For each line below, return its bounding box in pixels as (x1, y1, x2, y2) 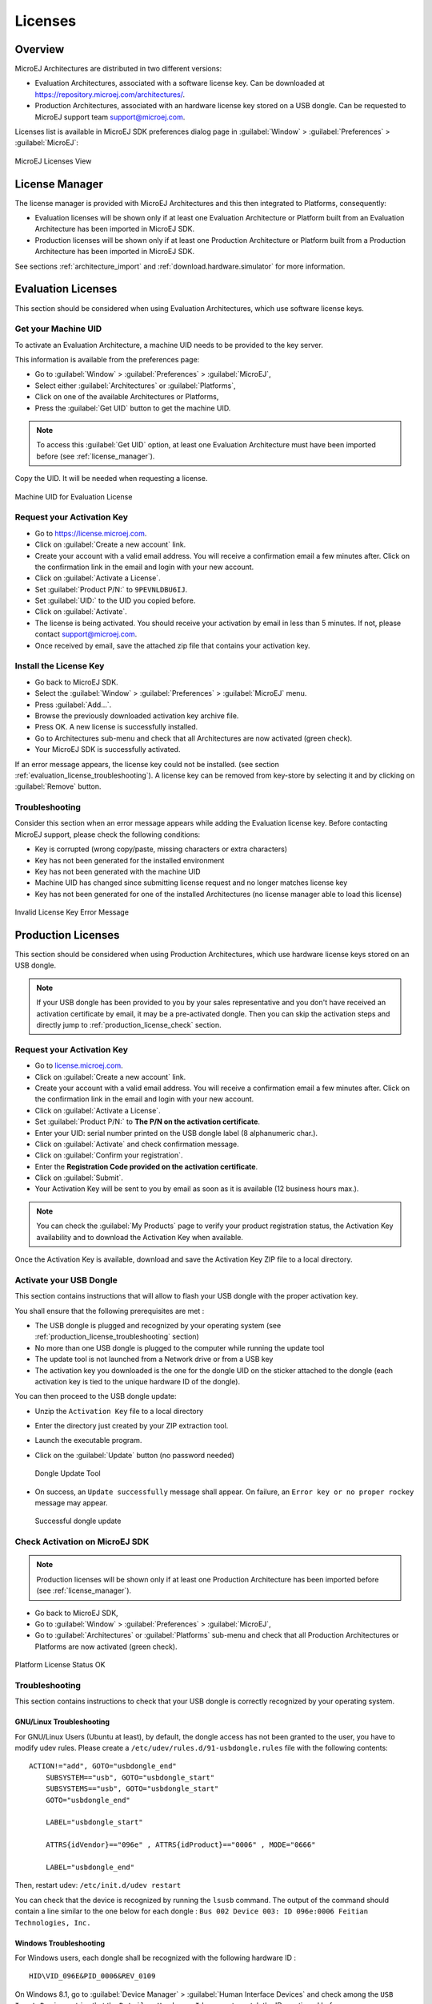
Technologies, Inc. (14, 1918, 91, 1927)
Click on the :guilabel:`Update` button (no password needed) (34, 1450, 235, 1460)
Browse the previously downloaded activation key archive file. (34, 710, 239, 721)
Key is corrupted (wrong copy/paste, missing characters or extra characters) (34, 844, 288, 854)
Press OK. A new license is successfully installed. (34, 722, 198, 732)
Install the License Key (14, 661, 105, 672)
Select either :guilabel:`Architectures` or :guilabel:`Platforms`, (34, 381, 236, 390)
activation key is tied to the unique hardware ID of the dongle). (34, 1376, 240, 1386)
